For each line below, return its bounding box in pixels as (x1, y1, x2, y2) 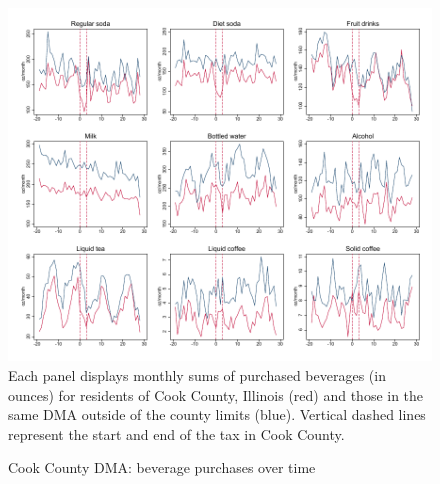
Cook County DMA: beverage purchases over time (8, 457, 316, 478)
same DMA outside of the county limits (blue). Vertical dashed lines (8, 404, 426, 425)
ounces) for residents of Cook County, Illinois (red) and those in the (8, 384, 424, 405)
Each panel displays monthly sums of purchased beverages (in (8, 364, 386, 385)
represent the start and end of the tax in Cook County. (8, 423, 345, 444)
